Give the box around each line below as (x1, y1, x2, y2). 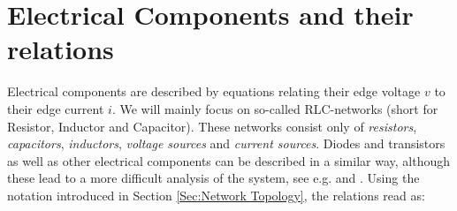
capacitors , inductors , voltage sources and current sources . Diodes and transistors (7, 134, 446, 153)
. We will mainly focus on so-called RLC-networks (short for (111, 99, 438, 117)
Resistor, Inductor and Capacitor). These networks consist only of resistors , (7, 117, 417, 135)
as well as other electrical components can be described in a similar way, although (7, 151, 451, 170)
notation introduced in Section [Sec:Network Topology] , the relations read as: (7, 185, 425, 204)
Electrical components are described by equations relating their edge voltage (7, 82, 421, 101)
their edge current (7, 99, 104, 117)
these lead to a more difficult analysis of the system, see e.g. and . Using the (7, 169, 420, 187)
